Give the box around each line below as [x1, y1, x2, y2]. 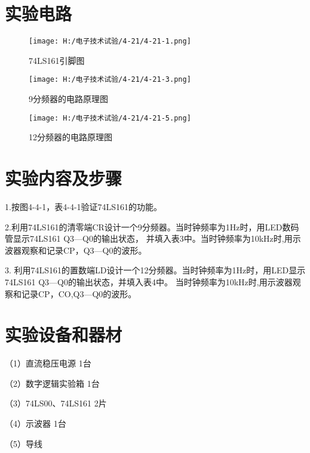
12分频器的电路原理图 [29, 131, 112, 143]
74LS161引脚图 [29, 54, 85, 66]
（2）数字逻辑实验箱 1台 [5, 377, 100, 389]
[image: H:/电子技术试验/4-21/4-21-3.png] [29, 75, 191, 84]
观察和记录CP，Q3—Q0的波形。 [21, 244, 147, 256]
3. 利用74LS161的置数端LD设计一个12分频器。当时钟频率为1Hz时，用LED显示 [5, 264, 306, 276]
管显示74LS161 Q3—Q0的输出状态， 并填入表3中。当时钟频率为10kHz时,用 [5, 232, 293, 245]
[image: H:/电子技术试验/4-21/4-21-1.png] [29, 37, 191, 46]
